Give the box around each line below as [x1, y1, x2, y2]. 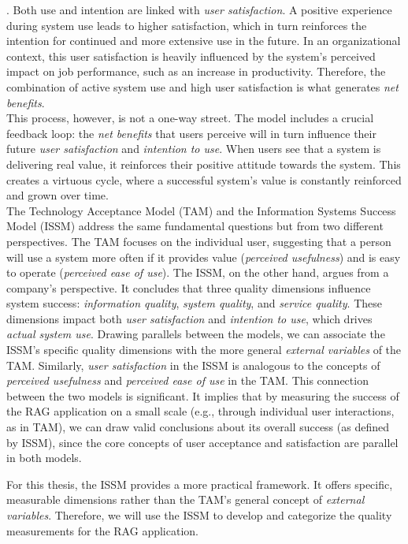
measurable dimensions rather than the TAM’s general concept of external [6, 491, 365, 508]
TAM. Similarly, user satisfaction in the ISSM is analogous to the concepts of [6, 356, 380, 373]
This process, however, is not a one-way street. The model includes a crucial [6, 110, 374, 126]
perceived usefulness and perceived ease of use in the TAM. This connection [6, 372, 369, 389]
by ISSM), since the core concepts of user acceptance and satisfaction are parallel [6, 434, 399, 450]
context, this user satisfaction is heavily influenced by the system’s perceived [6, 47, 376, 64]
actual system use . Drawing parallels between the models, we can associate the [6, 326, 385, 342]
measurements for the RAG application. [6, 522, 198, 538]
